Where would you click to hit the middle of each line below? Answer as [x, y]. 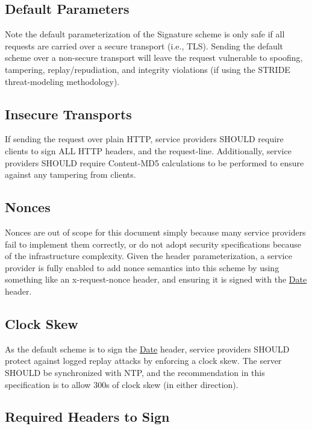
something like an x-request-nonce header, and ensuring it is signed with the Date [156, 279]
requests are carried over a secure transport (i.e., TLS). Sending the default [144, 45]
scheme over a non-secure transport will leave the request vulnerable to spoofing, [154, 58]
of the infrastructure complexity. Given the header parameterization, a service [148, 256]
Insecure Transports [68, 114]
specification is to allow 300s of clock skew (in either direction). [122, 384]
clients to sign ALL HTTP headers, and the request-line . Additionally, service [148, 150]
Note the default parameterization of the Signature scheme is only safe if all [145, 34]
